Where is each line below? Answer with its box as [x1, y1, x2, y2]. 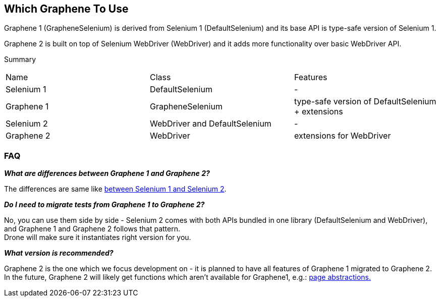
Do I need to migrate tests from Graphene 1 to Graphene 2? [4, 200, 205, 209]
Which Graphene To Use [4, 3, 129, 15]
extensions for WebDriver [294, 131, 391, 141]
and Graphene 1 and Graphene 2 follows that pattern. [4, 224, 180, 233]
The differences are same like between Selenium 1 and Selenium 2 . [4, 185, 227, 194]
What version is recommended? [4, 249, 114, 258]
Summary [4, 55, 36, 64]
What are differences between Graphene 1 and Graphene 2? [4, 169, 210, 178]
